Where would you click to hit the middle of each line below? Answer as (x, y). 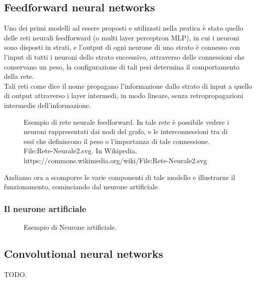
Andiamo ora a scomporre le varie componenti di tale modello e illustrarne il (120, 177)
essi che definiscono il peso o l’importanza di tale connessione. (117, 141)
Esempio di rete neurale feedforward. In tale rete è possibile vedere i (127, 122)
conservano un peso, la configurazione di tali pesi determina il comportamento (122, 66)
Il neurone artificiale (45, 208)
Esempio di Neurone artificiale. (70, 227)
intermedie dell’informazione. (48, 105)
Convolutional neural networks (84, 253)
